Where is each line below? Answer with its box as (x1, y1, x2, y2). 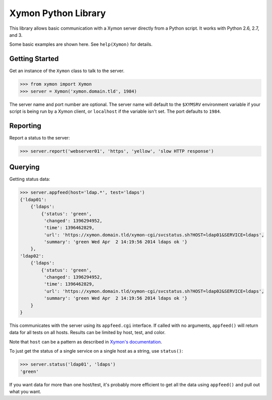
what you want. (9, 388, 41, 394)
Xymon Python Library (9, 8, 106, 19)
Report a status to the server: (9, 135, 70, 141)
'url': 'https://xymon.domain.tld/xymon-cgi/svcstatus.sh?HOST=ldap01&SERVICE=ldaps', (43, 232, 264, 238)
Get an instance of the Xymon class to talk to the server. (9, 68, 124, 74)
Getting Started (9, 54, 59, 63)
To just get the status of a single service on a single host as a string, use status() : (9, 348, 183, 354)
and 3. (9, 32, 23, 38)
